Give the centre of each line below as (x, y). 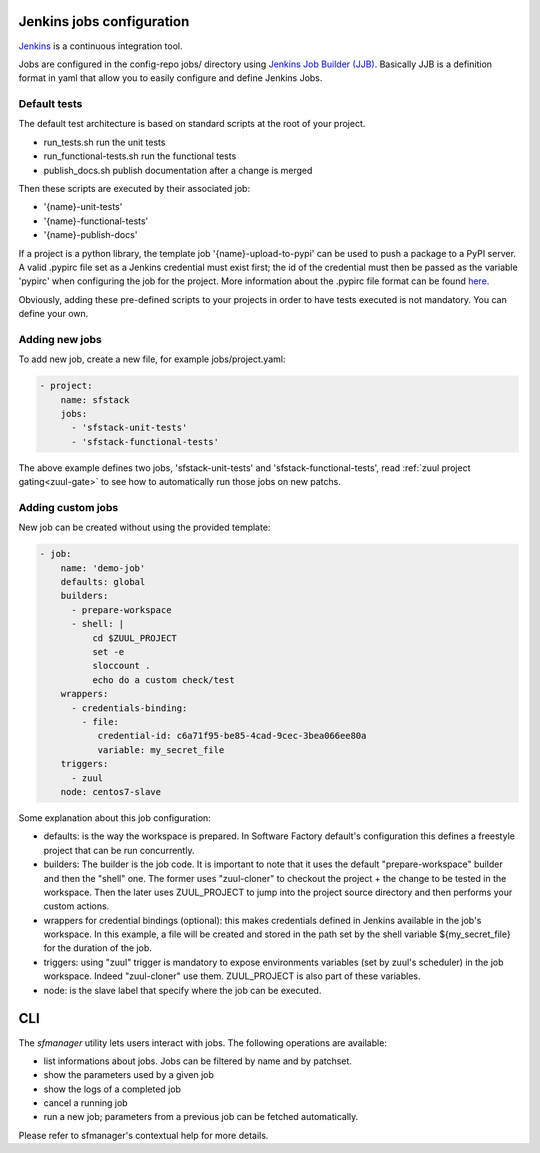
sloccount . (121, 666)
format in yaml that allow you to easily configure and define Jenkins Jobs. (170, 78)
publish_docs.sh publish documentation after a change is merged (178, 170)
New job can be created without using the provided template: (144, 527)
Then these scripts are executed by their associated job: (134, 188)
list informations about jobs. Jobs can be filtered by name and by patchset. (197, 1061)
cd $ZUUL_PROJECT (134, 638)
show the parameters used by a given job (129, 1075)
